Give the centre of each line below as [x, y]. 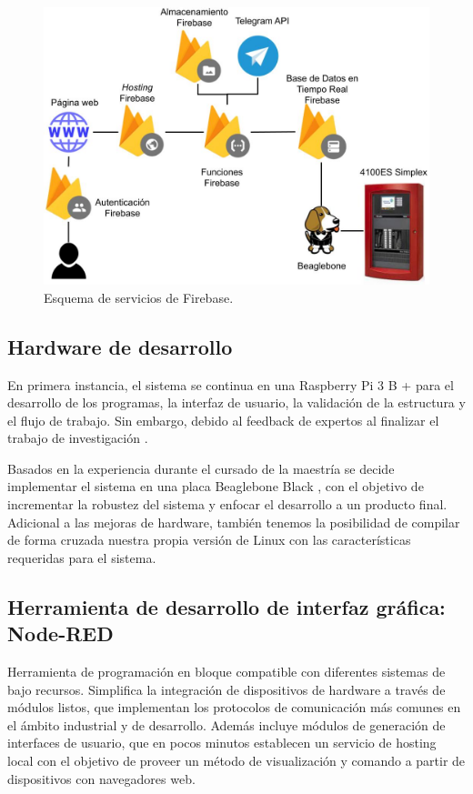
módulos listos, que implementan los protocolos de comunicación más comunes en [234, 707]
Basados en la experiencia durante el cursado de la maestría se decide [201, 468]
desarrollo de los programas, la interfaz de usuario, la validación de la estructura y [236, 402]
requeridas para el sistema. [82, 557]
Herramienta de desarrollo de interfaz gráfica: [226, 606]
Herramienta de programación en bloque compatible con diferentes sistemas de [226, 672]
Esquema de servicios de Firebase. [139, 297]
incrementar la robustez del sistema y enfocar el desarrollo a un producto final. [227, 504]
